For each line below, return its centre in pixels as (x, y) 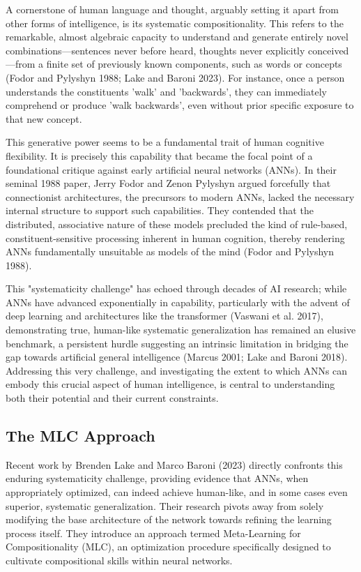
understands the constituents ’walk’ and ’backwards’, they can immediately (166, 91)
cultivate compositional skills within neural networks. (119, 560)
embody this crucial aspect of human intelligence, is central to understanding (170, 384)
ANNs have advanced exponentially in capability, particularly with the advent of (178, 302)
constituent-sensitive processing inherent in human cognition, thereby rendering (175, 238)
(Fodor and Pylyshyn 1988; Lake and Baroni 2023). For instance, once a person (175, 77)
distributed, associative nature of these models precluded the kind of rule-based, (177, 224)
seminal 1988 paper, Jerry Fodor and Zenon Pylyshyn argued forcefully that (168, 183)
